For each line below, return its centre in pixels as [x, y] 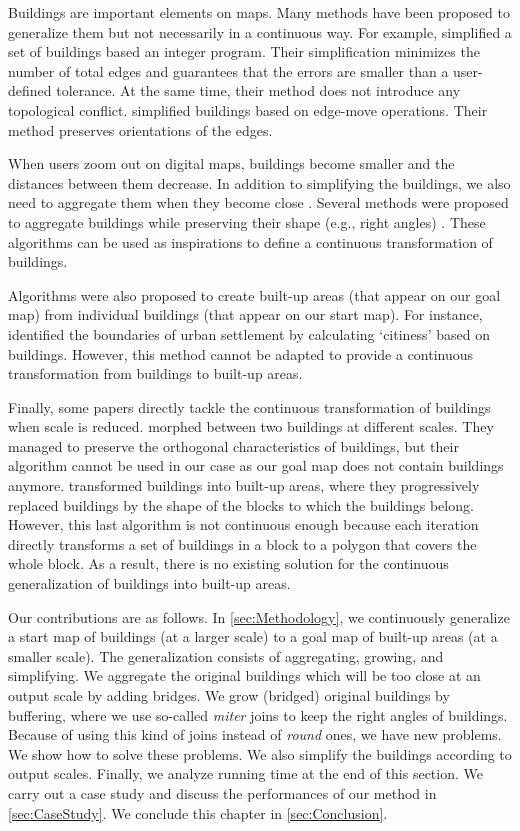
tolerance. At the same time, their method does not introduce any [258, 90]
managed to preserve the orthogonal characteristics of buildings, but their [233, 445]
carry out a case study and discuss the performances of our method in [222, 792]
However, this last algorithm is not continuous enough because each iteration [243, 524]
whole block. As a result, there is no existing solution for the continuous [228, 563]
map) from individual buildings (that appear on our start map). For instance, [245, 314]
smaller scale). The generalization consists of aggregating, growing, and [226, 655]
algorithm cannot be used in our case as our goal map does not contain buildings [256, 465]
